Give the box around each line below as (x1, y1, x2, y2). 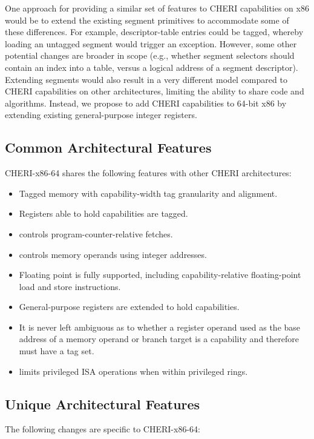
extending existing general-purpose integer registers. (5, 108, 197, 121)
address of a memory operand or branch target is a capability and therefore (19, 332, 299, 345)
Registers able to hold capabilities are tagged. (19, 207, 188, 220)
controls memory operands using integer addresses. (19, 248, 207, 260)
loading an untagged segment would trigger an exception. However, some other (5, 37, 297, 50)
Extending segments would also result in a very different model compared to (5, 73, 287, 85)
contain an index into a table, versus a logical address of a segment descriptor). (5, 61, 298, 73)
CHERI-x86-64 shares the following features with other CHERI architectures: (5, 167, 292, 179)
